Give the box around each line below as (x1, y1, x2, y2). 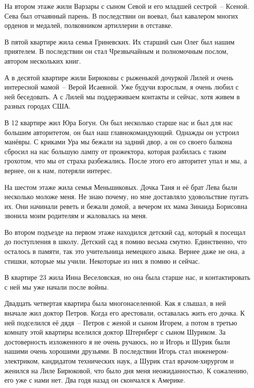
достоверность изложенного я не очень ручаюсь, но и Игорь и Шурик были (4, 336, 230, 346)
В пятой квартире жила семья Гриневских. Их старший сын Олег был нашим (4, 36, 235, 46)
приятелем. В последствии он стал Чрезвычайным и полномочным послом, (4, 46, 229, 56)
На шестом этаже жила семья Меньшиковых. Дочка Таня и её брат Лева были (4, 182, 237, 192)
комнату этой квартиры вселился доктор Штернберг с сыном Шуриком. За (4, 327, 226, 337)
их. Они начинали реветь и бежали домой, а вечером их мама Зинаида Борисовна (4, 201, 248, 211)
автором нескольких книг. (4, 55, 81, 66)
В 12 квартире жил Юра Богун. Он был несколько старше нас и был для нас (4, 117, 233, 127)
